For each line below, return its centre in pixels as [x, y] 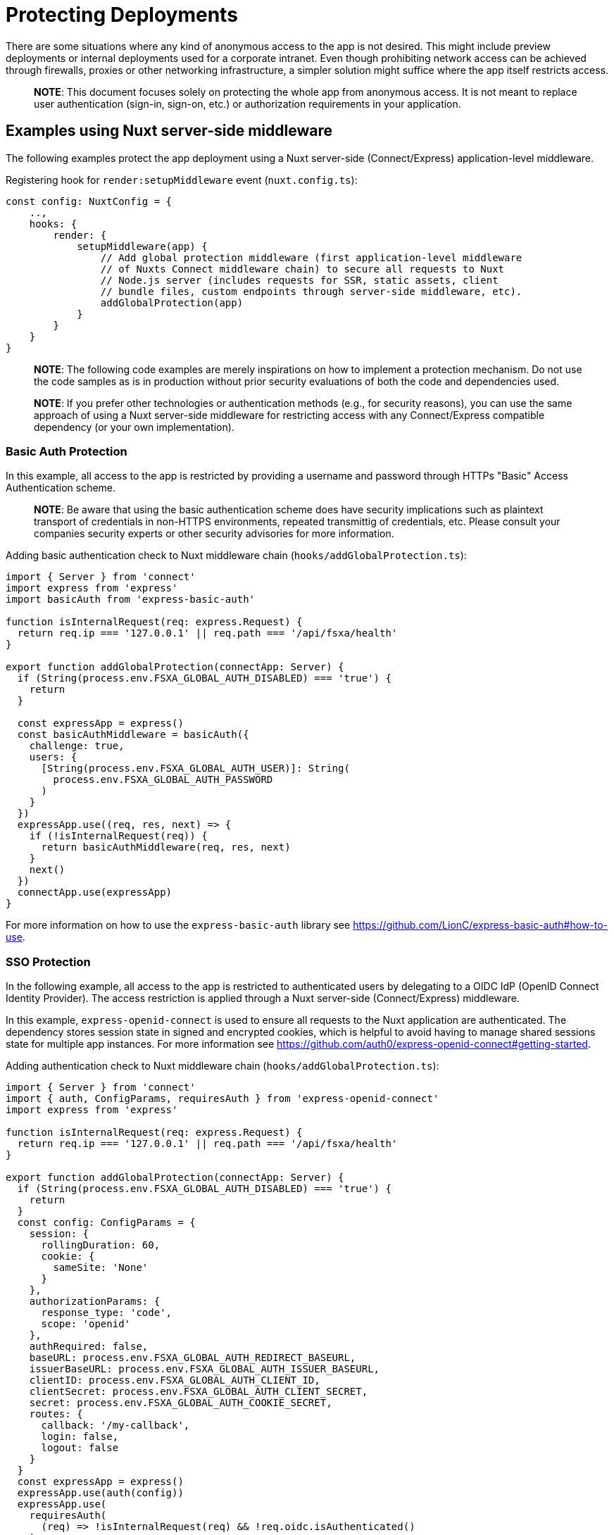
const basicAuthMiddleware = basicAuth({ [133, 735]
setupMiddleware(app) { [142, 246]
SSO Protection [48, 961]
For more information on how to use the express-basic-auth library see [178, 925]
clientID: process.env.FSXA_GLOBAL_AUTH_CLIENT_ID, [175, 1380]
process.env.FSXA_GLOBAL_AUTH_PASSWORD [163, 780]
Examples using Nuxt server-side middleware [169, 131]
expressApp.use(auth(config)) [100, 1493]
